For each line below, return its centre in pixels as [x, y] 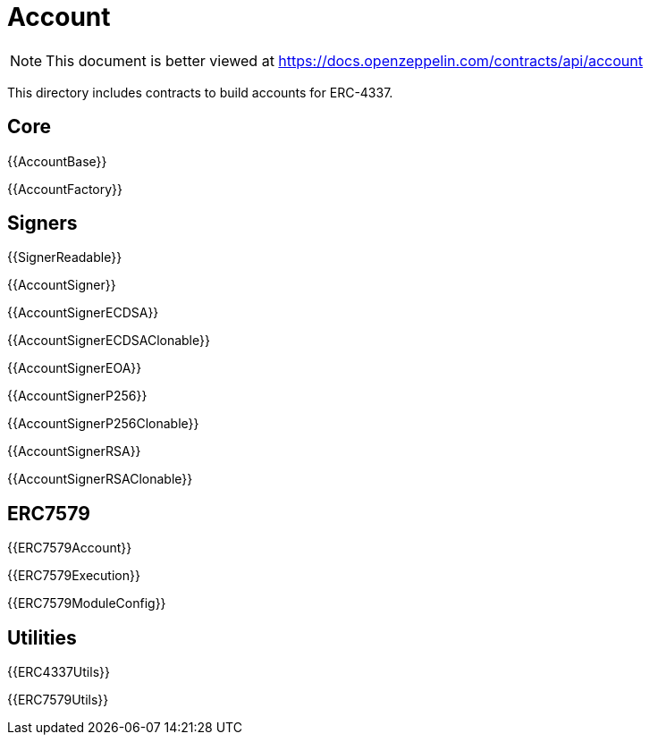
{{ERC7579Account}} [70, 548]
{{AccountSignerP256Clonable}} [103, 424]
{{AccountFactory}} [65, 189]
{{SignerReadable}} [65, 257]
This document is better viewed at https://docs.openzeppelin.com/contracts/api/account [344, 60]
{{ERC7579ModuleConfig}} [87, 603]
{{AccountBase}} [57, 161]
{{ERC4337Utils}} [59, 672]
